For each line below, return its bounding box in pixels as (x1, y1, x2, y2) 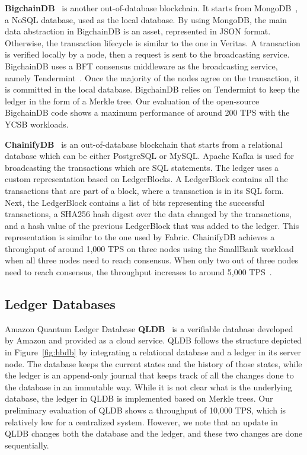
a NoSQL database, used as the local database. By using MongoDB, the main (5, 13, 287, 26)
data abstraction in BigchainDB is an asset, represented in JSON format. (5, 25, 271, 37)
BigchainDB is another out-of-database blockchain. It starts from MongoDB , (5, 2, 298, 14)
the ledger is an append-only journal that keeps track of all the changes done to (5, 369, 294, 381)
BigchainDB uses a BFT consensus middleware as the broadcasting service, (5, 59, 278, 72)
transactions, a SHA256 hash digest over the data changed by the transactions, (5, 208, 292, 220)
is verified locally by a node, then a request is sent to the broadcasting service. (5, 48, 290, 61)
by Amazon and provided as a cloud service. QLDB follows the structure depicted (5, 334, 302, 346)
